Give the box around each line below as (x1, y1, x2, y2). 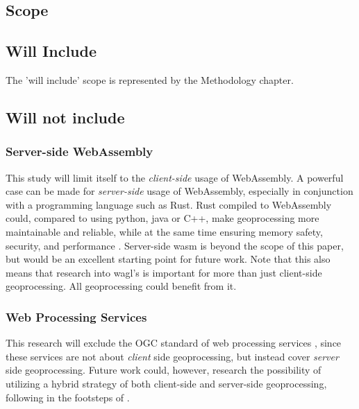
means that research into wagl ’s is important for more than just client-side (6, 265, 322, 279)
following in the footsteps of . (6, 390, 130, 404)
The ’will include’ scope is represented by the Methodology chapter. (6, 72, 294, 87)
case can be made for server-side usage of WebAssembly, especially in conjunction (6, 184, 353, 198)
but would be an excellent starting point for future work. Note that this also (6, 252, 331, 266)
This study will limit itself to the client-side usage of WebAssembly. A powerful (6, 170, 344, 184)
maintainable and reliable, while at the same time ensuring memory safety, (6, 224, 323, 238)
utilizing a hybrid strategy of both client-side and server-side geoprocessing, (6, 376, 327, 390)
